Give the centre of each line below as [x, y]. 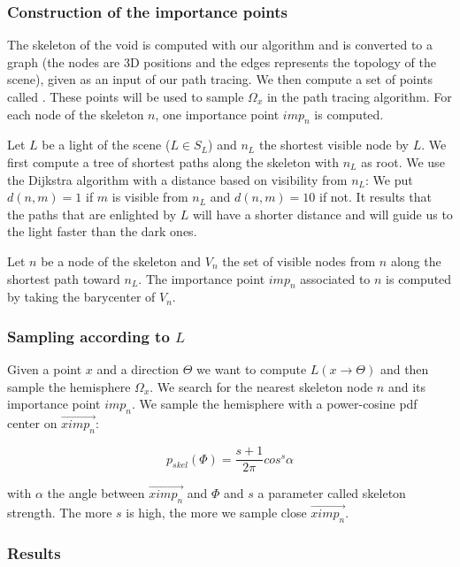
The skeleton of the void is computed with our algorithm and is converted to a [220, 45]
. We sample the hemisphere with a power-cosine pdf [274, 404]
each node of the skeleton [76, 114]
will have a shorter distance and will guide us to [322, 214]
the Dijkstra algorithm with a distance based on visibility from [177, 179]
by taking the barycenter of [81, 297]
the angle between [96, 493]
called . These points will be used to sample [126, 96]
